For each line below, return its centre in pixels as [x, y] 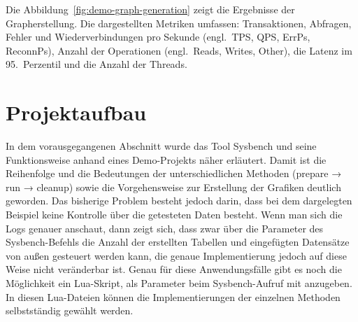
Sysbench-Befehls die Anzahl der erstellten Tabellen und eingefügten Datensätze [178, 242]
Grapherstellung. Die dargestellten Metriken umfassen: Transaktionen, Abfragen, [179, 23]
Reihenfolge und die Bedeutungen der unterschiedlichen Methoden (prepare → [174, 173]
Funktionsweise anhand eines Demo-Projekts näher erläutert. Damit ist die [166, 159]
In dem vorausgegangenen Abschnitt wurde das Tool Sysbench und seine [161, 146]
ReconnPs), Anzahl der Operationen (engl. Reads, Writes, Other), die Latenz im [179, 50]
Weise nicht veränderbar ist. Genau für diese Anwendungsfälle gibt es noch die [174, 269]
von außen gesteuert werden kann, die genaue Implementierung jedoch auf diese [176, 255]
